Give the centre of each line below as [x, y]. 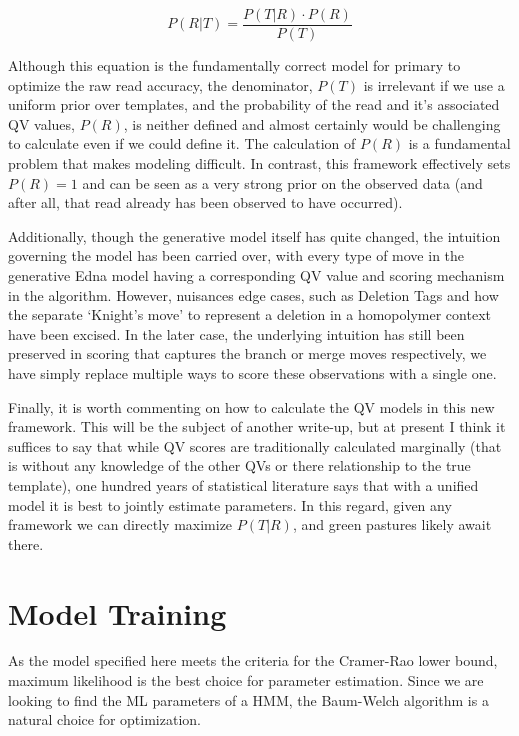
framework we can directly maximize [120, 524]
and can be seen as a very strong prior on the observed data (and [282, 182]
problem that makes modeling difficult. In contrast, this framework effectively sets [259, 163]
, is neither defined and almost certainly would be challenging [312, 123]
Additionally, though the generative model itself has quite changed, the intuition [254, 235]
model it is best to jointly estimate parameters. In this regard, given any [230, 504]
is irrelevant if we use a [434, 84]
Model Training [117, 612]
